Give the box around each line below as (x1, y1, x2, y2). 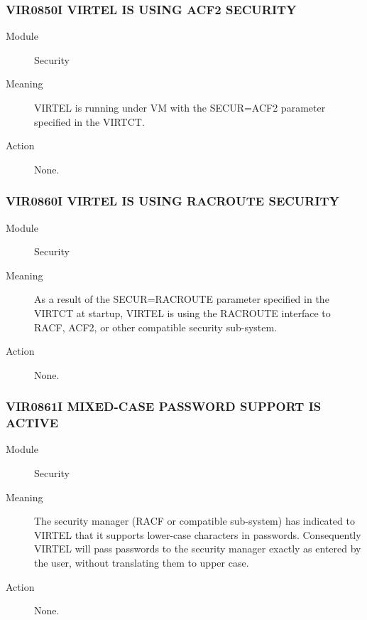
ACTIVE (6, 414, 59, 432)
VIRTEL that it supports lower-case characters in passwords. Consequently (34, 527, 361, 542)
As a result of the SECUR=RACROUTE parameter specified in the (34, 292, 329, 306)
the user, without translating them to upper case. (34, 555, 249, 570)
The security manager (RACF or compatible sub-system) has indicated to (34, 513, 355, 528)
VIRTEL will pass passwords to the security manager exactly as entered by (34, 541, 361, 556)
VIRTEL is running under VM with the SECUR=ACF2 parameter (34, 100, 326, 114)
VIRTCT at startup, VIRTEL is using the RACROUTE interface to (34, 305, 331, 320)
